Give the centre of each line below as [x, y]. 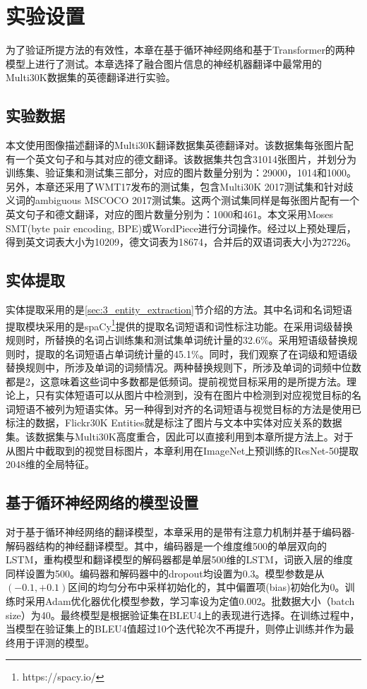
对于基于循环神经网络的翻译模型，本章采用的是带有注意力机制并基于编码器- [180, 532]
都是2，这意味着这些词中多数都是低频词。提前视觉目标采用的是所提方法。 [176, 381]
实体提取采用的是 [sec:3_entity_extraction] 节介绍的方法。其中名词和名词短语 [179, 310]
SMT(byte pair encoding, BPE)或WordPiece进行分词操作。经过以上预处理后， [181, 228]
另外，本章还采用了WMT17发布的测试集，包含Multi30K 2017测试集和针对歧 [180, 186]
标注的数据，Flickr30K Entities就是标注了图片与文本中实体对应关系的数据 [174, 423]
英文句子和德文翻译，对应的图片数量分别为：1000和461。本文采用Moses [170, 214]
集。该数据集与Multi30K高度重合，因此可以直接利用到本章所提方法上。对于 [180, 437]
